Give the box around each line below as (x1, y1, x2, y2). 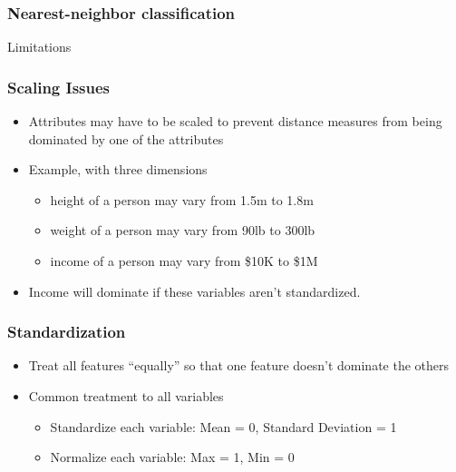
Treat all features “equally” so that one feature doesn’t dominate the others (28, 356, 450, 375)
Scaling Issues (7, 75, 111, 98)
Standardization (7, 320, 126, 343)
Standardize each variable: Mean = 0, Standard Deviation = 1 (50, 417, 397, 436)
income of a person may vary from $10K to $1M (50, 251, 318, 270)
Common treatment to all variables (28, 387, 224, 405)
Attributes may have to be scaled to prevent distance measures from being (28, 112, 442, 131)
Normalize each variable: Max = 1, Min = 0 (50, 447, 295, 467)
